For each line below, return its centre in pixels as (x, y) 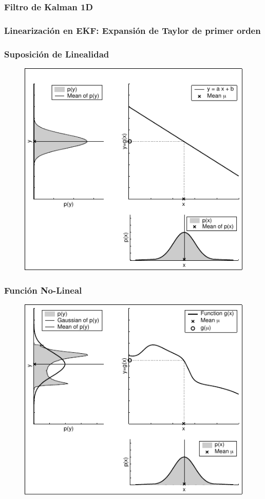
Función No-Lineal (43, 290)
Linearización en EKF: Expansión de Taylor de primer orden (132, 30)
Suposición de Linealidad (57, 54)
